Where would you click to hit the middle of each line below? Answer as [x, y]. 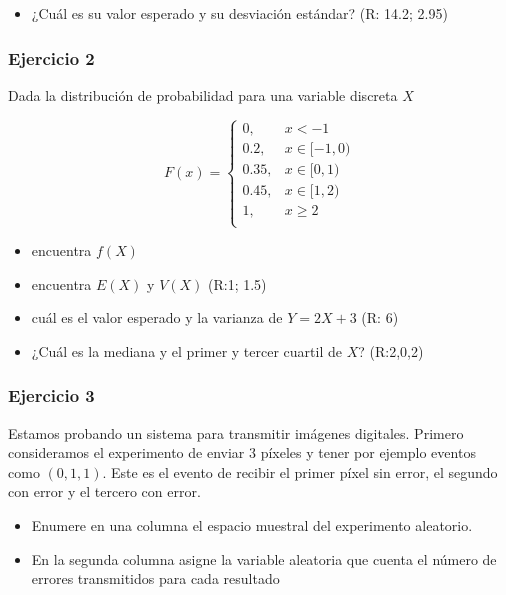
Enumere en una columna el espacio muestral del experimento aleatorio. [252, 525]
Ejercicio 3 [51, 395]
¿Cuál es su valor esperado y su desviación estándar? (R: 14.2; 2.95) [239, 13]
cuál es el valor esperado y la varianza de [157, 317]
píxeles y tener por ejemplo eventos [368, 452]
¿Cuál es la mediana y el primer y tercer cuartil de [186, 350]
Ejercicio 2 [51, 57]
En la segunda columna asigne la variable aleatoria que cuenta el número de [264, 558]
